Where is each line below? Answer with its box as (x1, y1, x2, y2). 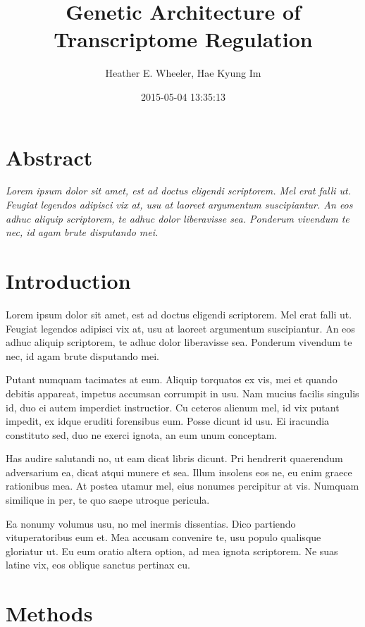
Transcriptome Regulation (54, 25, 313, 54)
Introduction (6, 266, 131, 294)
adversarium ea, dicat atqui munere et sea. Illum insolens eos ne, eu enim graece (6, 464, 352, 479)
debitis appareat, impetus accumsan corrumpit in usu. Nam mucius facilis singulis (6, 385, 359, 400)
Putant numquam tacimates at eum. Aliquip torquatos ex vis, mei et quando (6, 372, 338, 387)
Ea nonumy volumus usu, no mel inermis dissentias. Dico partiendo (6, 516, 296, 530)
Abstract (6, 142, 93, 171)
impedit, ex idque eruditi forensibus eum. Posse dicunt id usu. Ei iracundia (6, 414, 330, 428)
